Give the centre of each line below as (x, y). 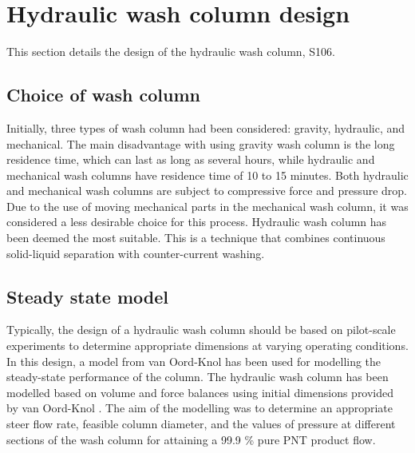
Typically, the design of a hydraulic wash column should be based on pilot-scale (201, 330)
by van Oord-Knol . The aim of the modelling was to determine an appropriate (200, 408)
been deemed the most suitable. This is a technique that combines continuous (196, 238)
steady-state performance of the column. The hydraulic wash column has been (198, 377)
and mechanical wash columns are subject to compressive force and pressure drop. (207, 191)
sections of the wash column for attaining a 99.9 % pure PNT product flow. (191, 439)
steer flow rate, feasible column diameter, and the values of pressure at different (201, 424)
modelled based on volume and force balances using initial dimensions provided (200, 392)
